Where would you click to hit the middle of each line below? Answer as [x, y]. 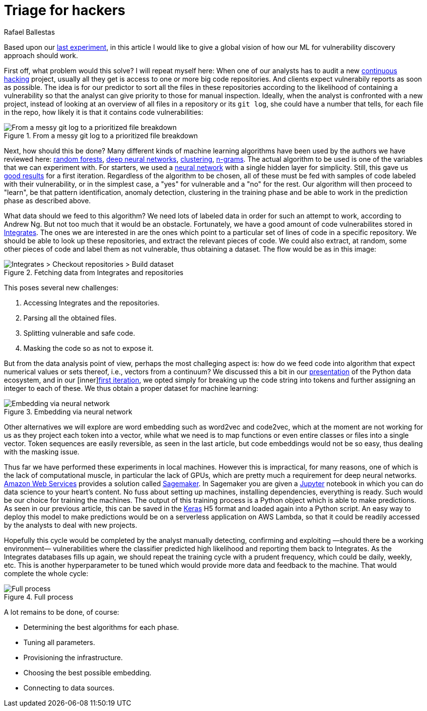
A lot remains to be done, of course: [62, 612]
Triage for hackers [65, 10]
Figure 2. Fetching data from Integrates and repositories [94, 272]
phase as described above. [47, 200]
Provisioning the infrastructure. [73, 657]
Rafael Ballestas [30, 32]
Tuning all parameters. [59, 642]
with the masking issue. [42, 452]
